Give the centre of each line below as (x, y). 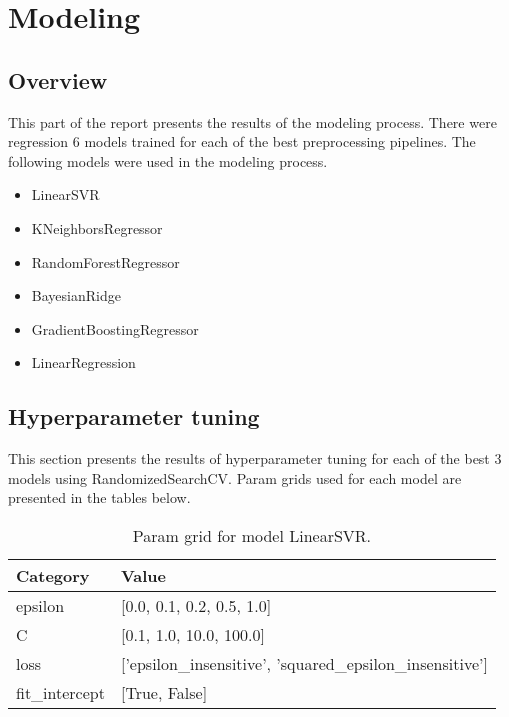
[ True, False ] (164, 692)
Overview (58, 79)
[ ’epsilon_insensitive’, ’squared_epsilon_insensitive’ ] (304, 663)
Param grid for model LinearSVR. (252, 535)
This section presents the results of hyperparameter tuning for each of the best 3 (255, 458)
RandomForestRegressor (105, 261)
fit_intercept (60, 692)
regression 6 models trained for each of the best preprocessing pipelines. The (242, 141)
